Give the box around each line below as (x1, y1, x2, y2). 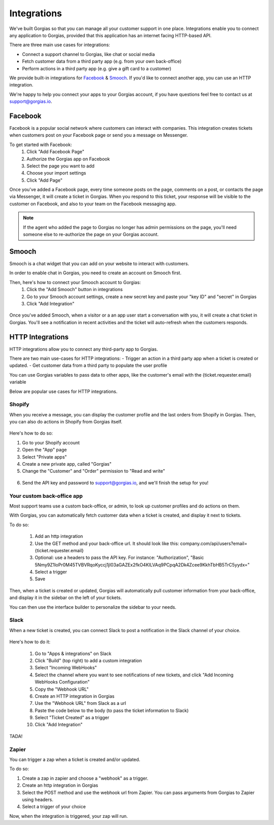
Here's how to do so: (9, 430, 53, 436)
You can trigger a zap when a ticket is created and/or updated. (9, 756, 141, 762)
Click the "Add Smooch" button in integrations (26, 287, 123, 293)
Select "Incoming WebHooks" (35, 665, 97, 671)
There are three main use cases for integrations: (9, 42, 110, 48)
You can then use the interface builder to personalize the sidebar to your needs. (9, 604, 177, 610)
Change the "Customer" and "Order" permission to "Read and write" (22, 468, 165, 474)
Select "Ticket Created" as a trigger (35, 715, 110, 721)
